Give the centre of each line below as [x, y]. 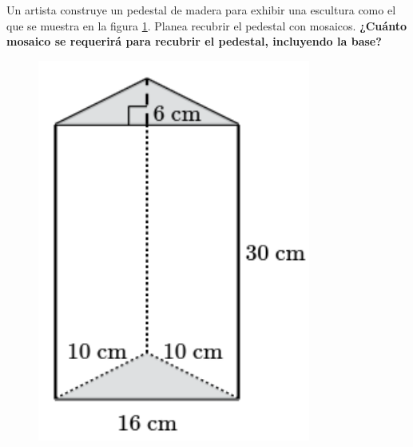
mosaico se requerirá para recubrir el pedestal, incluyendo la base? [194, 41]
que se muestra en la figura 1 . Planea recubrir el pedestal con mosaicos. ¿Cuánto [206, 25]
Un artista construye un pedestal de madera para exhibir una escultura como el [201, 10]
